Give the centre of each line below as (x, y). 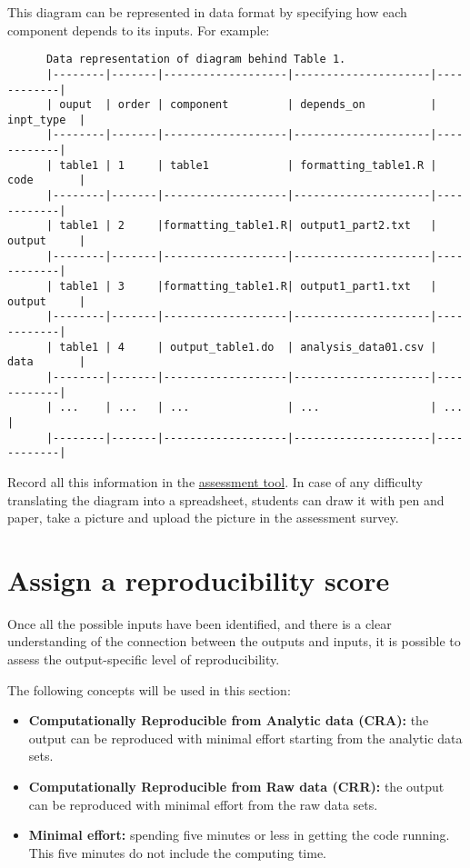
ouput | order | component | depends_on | (248, 105)
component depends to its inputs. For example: (139, 30)
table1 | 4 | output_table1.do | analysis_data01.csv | (248, 347)
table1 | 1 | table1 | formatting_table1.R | (248, 165)
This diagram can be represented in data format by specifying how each (207, 12)
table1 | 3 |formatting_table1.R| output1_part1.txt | (248, 287)
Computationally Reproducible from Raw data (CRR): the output (236, 786)
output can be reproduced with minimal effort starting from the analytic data (245, 738)
